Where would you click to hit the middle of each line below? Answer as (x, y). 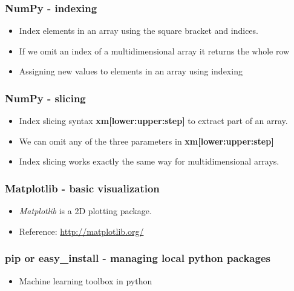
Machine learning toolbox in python (86, 280)
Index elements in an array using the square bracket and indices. (139, 31)
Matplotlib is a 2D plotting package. (85, 211)
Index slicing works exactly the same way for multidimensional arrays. (149, 161)
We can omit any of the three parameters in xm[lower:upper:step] (146, 141)
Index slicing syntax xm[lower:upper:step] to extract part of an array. (153, 121)
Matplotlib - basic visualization (82, 188)
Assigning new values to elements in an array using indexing (131, 71)
